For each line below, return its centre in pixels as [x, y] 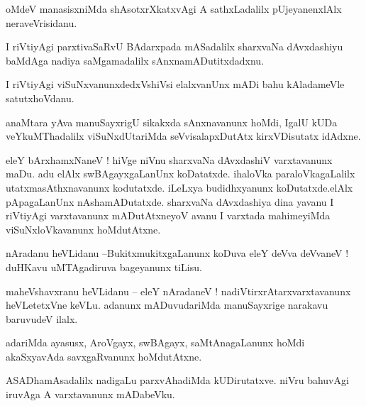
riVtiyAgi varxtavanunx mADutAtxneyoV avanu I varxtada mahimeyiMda [168, 215]
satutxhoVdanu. [40, 98]
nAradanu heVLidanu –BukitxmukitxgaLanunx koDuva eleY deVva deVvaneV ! [177, 253]
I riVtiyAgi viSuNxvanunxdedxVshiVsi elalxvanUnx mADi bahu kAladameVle [175, 84]
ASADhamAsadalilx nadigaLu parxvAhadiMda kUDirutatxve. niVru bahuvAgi [177, 380]
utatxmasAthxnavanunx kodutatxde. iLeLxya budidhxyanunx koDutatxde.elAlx [179, 187]
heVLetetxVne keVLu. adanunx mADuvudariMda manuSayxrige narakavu [167, 305]
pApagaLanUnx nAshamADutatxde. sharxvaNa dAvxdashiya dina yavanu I [170, 201]
